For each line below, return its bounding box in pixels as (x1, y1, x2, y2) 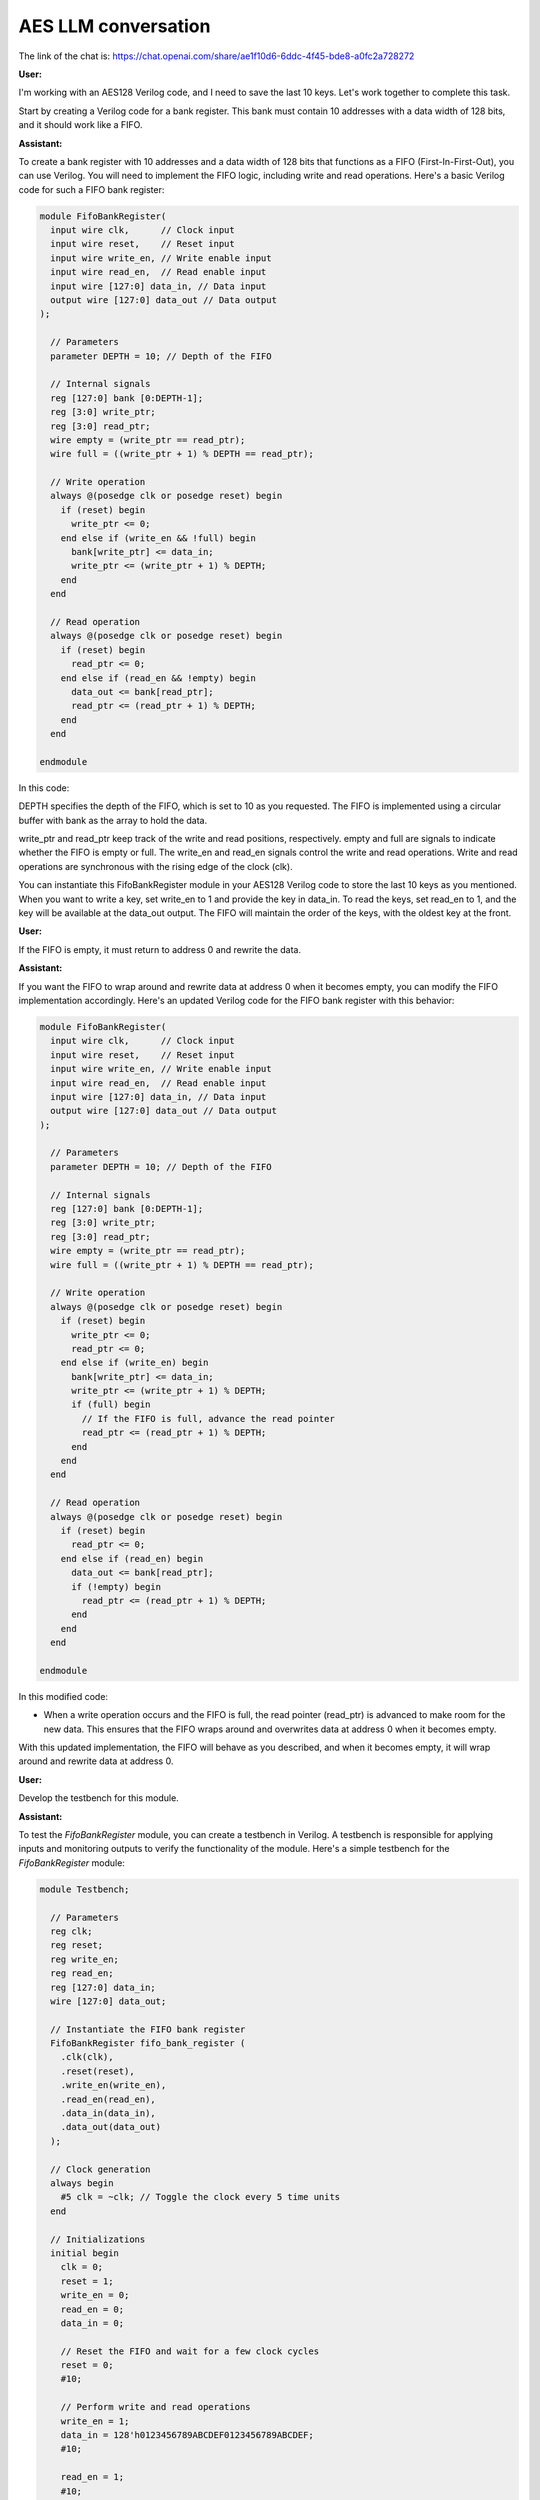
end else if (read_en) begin (60, 1553, 204, 1564)
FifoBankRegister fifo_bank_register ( (50, 2038, 246, 2049)
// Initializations (50, 2233, 146, 2245)
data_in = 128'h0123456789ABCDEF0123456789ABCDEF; (60, 2430, 314, 2441)
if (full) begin (71, 1399, 151, 1410)
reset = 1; (60, 2275, 114, 2287)
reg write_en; (50, 1953, 120, 1965)
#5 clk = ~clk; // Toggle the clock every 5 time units (60, 2191, 341, 2203)
